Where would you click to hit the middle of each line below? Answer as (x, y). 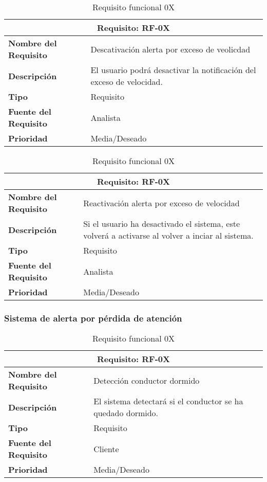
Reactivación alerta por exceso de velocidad (161, 203)
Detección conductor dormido (147, 380)
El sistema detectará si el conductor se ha (168, 401)
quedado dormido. (126, 413)
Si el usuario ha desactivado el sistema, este (162, 224)
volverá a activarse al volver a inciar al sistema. (168, 235)
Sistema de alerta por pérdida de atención (93, 318)
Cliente (106, 449)
